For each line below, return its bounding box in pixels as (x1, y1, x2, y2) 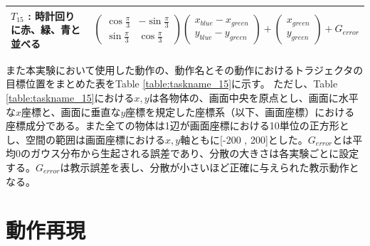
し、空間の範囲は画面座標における (6, 132, 165, 146)
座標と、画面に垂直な (21, 104, 121, 119)
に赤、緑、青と (11, 22, 80, 37)
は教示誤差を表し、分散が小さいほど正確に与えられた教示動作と (60, 159, 359, 174)
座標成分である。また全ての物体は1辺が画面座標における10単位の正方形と (6, 118, 349, 133)
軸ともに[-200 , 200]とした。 (180, 132, 308, 146)
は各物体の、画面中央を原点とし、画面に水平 (149, 90, 359, 105)
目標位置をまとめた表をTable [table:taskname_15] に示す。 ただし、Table (6, 76, 338, 91)
